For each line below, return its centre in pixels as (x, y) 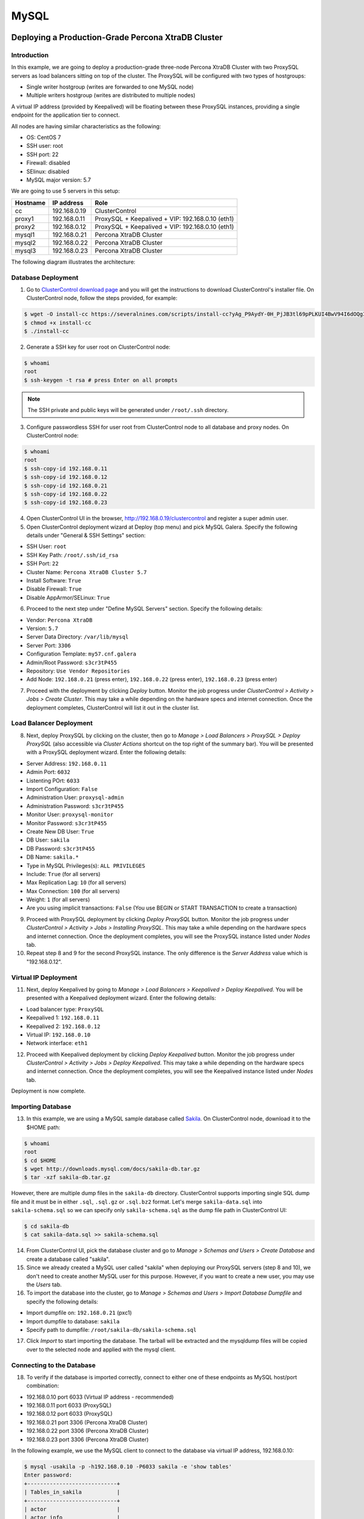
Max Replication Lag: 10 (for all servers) (76, 883)
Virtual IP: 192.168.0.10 (59, 1034)
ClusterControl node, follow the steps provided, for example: (102, 298)
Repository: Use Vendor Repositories (78, 671)
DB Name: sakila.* (52, 857)
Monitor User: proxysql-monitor (70, 815)
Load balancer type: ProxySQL (65, 1009)
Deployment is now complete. (49, 1091)
